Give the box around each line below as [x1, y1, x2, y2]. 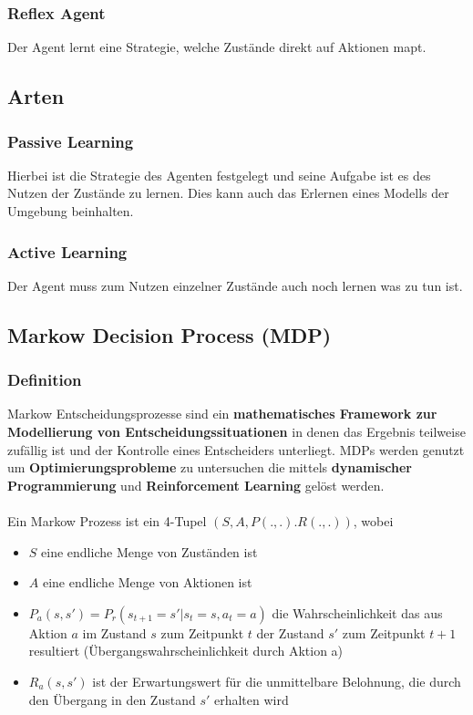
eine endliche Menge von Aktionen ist [42, 573, 252, 592]
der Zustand [256, 623, 324, 642]
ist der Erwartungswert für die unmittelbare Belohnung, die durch [92, 671, 461, 690]
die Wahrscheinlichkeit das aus [272, 603, 443, 622]
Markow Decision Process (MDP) [7, 320, 332, 348]
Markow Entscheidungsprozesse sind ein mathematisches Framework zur [7, 404, 437, 423]
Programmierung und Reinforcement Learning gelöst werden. [7, 475, 385, 494]
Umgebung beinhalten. [7, 202, 134, 220]
